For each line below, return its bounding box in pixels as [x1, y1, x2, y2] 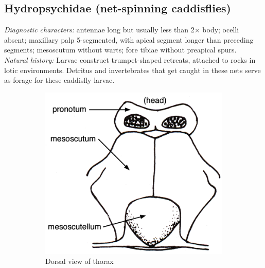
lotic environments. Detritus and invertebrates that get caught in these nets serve [4, 64, 261, 75]
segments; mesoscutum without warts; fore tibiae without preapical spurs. [4, 44, 237, 55]
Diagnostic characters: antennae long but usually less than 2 [4, 24, 195, 35]
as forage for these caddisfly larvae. [4, 75, 115, 85]
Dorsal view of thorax [45, 256, 114, 266]
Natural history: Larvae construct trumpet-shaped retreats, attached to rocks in [4, 54, 256, 65]
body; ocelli [202, 24, 239, 35]
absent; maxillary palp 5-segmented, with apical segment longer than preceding [4, 34, 254, 45]
